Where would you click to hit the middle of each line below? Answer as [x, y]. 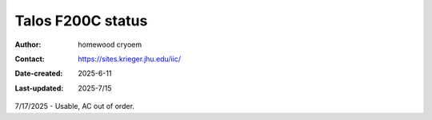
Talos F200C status [81, 21]
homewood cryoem [110, 45]
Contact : [30, 59]
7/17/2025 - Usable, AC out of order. [75, 106]
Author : [28, 45]
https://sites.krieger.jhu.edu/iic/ [130, 59]
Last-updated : [39, 88]
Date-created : [39, 74]
